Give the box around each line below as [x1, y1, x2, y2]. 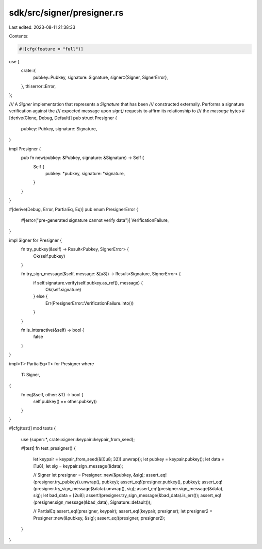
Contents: [9, 33, 29, 39]
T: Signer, [21, 372, 41, 377]
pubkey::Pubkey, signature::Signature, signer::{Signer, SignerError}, [33, 74, 168, 80]
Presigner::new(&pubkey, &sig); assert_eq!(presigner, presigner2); [33, 515, 165, 521]
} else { [33, 293, 48, 299]
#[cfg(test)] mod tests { [9, 425, 56, 431]
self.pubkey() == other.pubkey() [33, 399, 97, 405]
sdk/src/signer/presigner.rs [9, 7, 124, 18]
